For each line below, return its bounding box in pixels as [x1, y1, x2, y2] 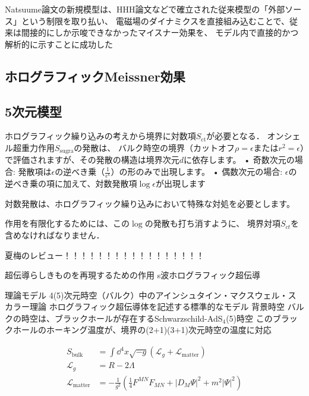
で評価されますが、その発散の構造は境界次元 [5, 153, 179, 166]
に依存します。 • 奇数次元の [184, 153, 295, 166]
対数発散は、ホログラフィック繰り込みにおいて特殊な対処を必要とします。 [5, 197, 295, 209]
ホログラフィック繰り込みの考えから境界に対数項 [5, 130, 196, 142]
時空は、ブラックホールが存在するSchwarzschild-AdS [21, 312, 223, 324]
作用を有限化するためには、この [5, 217, 130, 230]
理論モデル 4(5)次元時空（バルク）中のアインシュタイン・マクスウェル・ [5, 288, 288, 301]
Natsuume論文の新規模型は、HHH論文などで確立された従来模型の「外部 [5, 3, 285, 15]
